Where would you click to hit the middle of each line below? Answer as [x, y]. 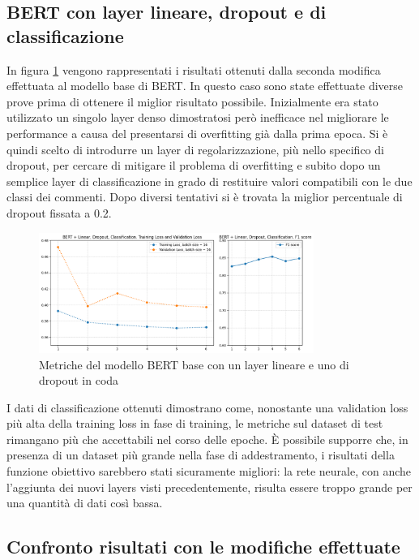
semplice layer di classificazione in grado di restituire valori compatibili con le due [209, 181]
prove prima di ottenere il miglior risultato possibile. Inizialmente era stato [192, 101]
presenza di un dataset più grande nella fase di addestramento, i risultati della [201, 455]
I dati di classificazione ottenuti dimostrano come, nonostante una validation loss [207, 407]
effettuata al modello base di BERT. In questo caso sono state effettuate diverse [205, 86]
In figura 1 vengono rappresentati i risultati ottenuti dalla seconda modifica [194, 69]
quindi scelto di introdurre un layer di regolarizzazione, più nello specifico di [195, 149]
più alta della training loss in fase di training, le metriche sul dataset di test [195, 423]
